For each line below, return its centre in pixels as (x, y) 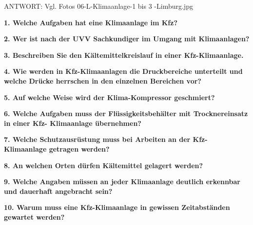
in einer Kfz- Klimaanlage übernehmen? (73, 123)
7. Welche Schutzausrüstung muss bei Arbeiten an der (97, 139)
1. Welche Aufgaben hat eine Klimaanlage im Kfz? (91, 22)
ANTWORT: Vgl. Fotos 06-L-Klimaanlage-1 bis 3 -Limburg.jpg (98, 6)
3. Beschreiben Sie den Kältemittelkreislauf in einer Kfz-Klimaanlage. (124, 55)
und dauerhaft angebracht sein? (58, 191)
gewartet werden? (34, 216)
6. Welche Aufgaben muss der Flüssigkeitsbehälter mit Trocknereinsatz (126, 113)
